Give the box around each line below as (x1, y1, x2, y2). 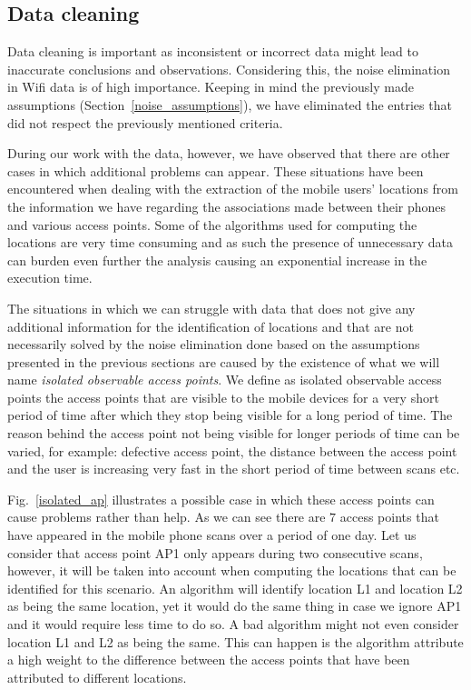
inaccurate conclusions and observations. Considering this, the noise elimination (7, 59, 450, 78)
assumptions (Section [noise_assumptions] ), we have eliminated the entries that (7, 95, 452, 114)
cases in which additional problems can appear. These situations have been (7, 161, 424, 180)
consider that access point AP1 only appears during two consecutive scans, (7, 543, 423, 562)
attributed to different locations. (7, 667, 187, 686)
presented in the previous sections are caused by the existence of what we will (7, 352, 440, 371)
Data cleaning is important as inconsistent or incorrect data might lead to (7, 42, 418, 61)
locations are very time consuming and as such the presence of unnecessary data (7, 233, 454, 252)
